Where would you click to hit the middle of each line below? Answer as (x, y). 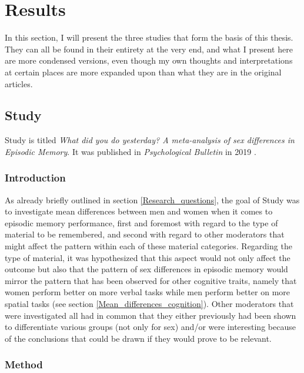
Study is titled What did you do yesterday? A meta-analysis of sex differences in (150, 140)
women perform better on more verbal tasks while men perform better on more (148, 292)
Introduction (35, 178)
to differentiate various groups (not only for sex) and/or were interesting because (150, 327)
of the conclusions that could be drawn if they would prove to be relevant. (138, 338)
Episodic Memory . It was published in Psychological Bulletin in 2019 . (131, 151)
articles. (19, 83)
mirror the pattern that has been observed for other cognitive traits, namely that (151, 280)
